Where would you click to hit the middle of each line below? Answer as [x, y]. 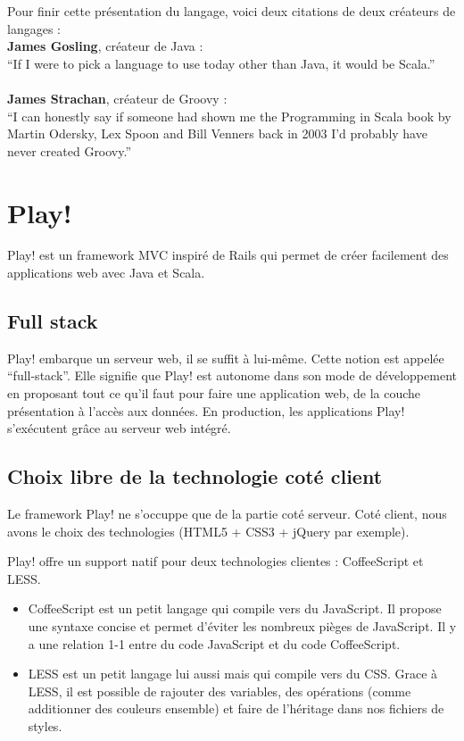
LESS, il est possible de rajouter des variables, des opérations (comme [220, 691]
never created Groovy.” [70, 150]
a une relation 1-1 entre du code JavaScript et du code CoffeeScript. [214, 643]
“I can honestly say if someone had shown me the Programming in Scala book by [229, 116]
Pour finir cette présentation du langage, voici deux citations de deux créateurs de [232, 11]
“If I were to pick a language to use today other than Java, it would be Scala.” [221, 63]
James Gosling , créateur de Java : [105, 46]
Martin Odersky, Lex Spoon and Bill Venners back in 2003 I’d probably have [217, 133]
